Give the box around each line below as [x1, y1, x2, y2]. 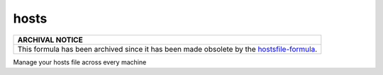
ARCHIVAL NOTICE [17, 35, 83, 45]
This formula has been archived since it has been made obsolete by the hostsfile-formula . [17, 44, 318, 54]
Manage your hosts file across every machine [13, 57, 147, 67]
